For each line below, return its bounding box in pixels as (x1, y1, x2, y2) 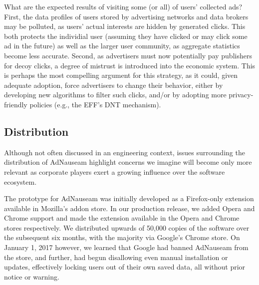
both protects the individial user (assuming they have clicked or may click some (4, 30, 248, 41)
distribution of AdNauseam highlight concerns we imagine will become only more (4, 157, 252, 167)
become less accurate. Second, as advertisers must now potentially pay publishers (4, 50, 252, 60)
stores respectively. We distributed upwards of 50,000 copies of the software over (4, 222, 250, 233)
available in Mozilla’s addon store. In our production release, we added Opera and (4, 203, 255, 213)
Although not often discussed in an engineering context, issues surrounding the (4, 147, 245, 157)
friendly (4, 99, 27, 109)
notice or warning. (4, 271, 59, 282)
